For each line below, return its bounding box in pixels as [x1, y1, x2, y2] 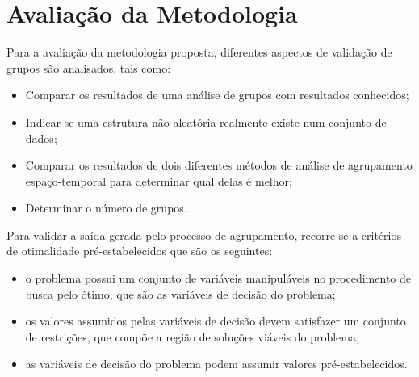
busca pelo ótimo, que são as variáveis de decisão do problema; [25, 285, 336, 302]
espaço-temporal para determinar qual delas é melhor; [25, 172, 292, 189]
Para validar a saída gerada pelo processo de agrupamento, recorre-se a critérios [6, 226, 401, 243]
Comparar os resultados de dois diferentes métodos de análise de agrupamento [25, 157, 413, 174]
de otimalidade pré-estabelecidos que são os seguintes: [6, 242, 273, 259]
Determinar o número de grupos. [25, 199, 187, 216]
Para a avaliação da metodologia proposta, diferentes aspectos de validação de [6, 44, 392, 61]
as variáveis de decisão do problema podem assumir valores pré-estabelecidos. [25, 355, 408, 372]
